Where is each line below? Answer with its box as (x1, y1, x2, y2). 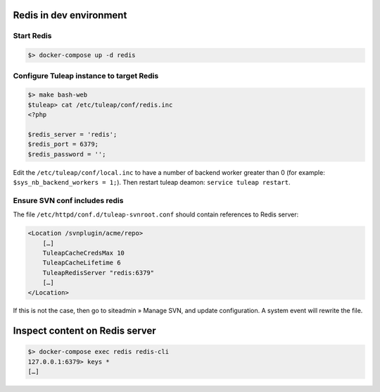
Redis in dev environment (13, 9, 127, 21)
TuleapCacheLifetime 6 (42, 259, 121, 267)
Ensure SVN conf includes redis (13, 195, 124, 205)
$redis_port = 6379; (27, 140, 99, 148)
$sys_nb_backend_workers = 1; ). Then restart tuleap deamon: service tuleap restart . (13, 178, 291, 187)
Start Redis (13, 31, 52, 41)
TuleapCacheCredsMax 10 (42, 249, 125, 257)
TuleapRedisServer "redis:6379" (42, 269, 155, 276)
